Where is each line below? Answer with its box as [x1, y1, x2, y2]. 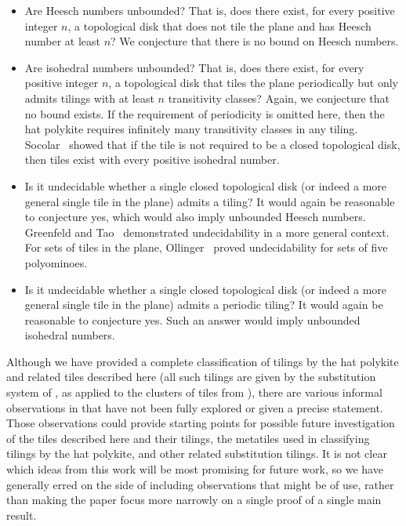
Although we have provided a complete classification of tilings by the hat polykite [6, 353, 399, 369]
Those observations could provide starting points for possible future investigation [6, 415, 395, 431]
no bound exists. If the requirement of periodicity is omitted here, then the [24, 105, 385, 122]
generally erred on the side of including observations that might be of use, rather [6, 476, 394, 492]
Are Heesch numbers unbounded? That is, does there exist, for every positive [24, 2, 395, 18]
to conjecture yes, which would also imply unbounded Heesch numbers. [24, 209, 366, 225]
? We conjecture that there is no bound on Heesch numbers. [111, 33, 399, 49]
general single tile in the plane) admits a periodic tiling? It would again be [24, 296, 383, 313]
